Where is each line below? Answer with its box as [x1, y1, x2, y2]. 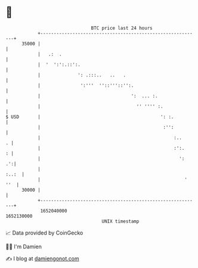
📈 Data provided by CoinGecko [5, 229, 83, 236]
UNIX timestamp [101, 218, 140, 224]
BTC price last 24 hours [91, 25, 153, 31]
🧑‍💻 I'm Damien [5, 243, 42, 250]
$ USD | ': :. [5, 113, 174, 120]
